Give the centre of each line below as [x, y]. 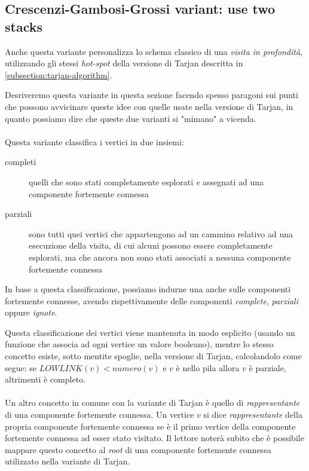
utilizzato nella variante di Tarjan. [68, 461]
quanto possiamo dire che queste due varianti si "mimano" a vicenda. [131, 118]
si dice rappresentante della [253, 415]
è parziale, [267, 367]
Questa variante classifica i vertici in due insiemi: [94, 141]
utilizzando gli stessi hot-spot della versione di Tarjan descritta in [124, 63]
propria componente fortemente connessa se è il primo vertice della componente [150, 426]
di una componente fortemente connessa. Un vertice [100, 415]
